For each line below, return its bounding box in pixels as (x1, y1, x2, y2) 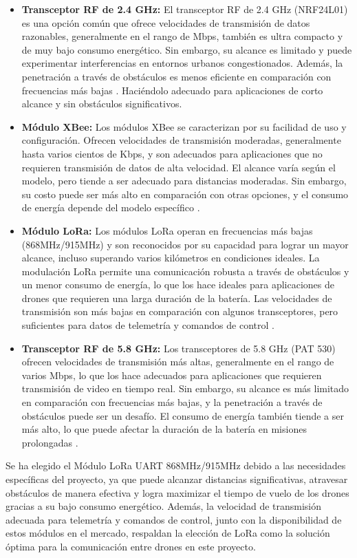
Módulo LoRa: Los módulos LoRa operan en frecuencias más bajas (21, 223, 313, 237)
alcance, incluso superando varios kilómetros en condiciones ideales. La (21, 250, 320, 265)
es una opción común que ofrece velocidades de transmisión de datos (21, 15, 310, 30)
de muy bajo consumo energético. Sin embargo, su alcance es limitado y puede (21, 42, 352, 56)
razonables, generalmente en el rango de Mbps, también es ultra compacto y (21, 29, 343, 43)
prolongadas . (21, 435, 78, 449)
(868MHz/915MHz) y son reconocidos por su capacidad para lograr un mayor (21, 237, 349, 251)
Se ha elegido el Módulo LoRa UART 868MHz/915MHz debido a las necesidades (6, 458, 346, 473)
